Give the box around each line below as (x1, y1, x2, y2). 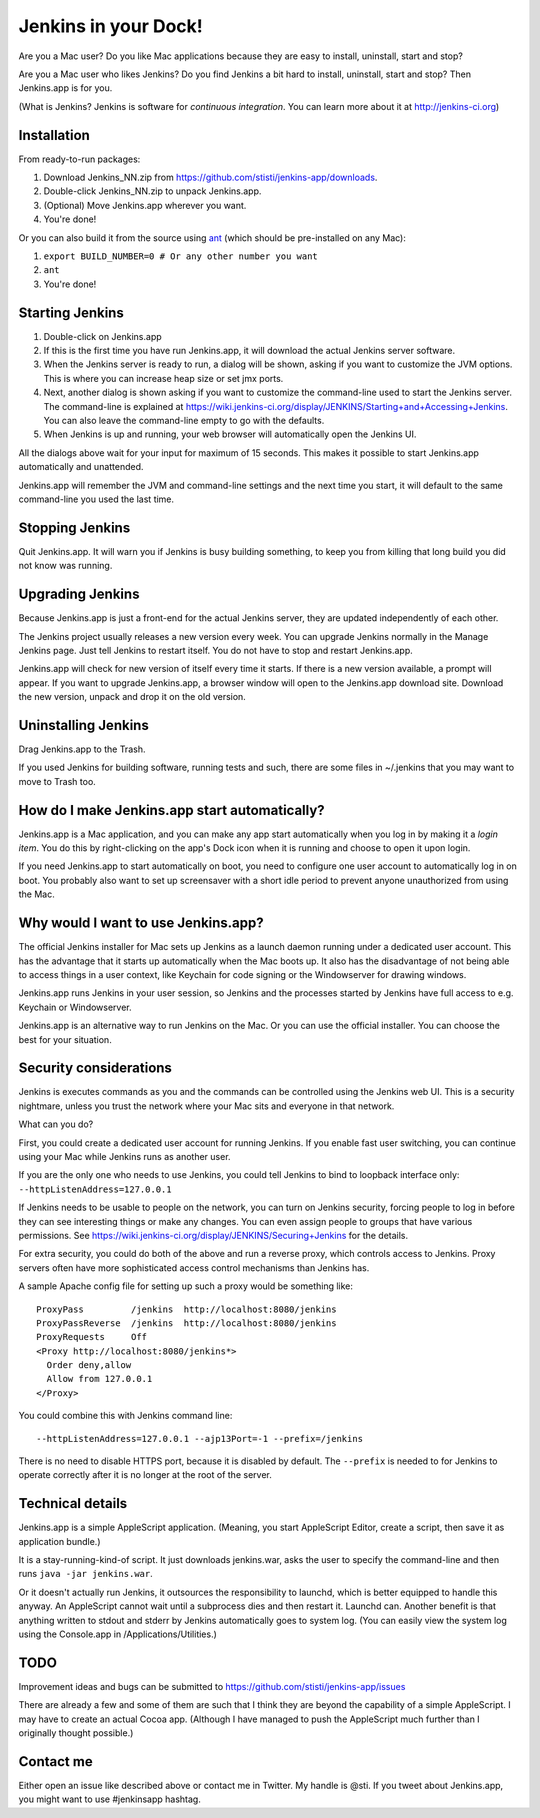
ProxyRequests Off (36, 1331, 148, 1343)
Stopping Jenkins (18, 519, 131, 536)
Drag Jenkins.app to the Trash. (18, 743, 146, 755)
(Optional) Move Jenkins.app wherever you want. (43, 199, 247, 211)
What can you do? (18, 1118, 94, 1130)
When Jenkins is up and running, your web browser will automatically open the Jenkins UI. (43, 428, 417, 440)
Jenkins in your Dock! (18, 15, 204, 37)
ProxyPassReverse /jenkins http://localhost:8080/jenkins (36, 1317, 337, 1329)
